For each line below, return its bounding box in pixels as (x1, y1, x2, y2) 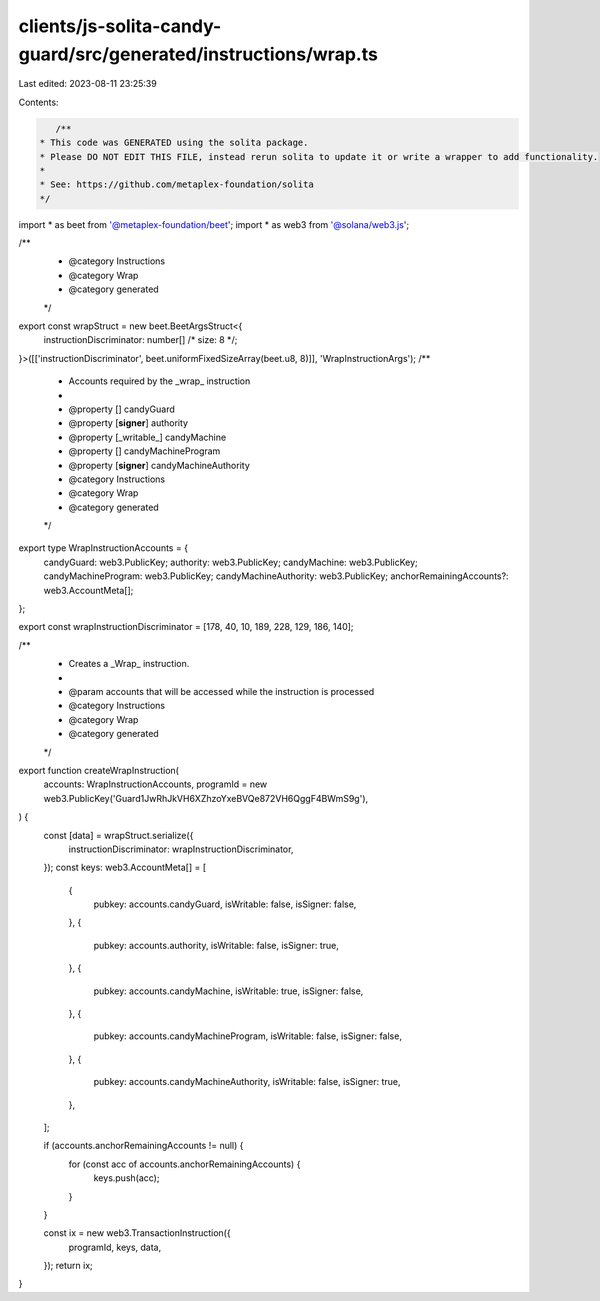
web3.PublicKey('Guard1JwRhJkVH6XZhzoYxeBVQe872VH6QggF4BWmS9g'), (43, 792, 369, 804)
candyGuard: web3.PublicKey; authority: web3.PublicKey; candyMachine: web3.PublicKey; (43, 556, 419, 568)
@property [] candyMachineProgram (68, 445, 221, 457)
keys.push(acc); (93, 1172, 160, 1184)
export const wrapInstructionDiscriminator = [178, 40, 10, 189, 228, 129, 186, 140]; (18, 621, 354, 633)
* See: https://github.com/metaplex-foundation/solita (39, 179, 314, 190)
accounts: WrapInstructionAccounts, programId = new (43, 778, 268, 790)
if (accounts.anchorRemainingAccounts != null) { (43, 1140, 244, 1152)
